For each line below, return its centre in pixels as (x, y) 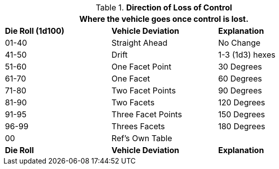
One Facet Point (141, 67)
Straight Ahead (139, 43)
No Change (239, 43)
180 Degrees (242, 126)
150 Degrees (241, 114)
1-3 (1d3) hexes (247, 55)
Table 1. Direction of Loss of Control (164, 7)
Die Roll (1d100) (35, 31)
